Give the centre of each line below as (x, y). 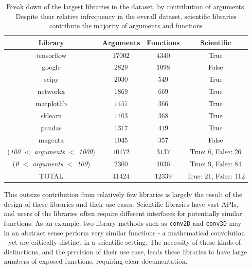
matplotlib (51, 103)
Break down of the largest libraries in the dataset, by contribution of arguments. (126, 6)
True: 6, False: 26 (216, 152)
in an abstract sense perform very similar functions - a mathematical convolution (125, 232)
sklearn (51, 115)
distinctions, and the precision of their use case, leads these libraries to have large (126, 251)
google (51, 67)
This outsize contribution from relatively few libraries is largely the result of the (123, 194)
